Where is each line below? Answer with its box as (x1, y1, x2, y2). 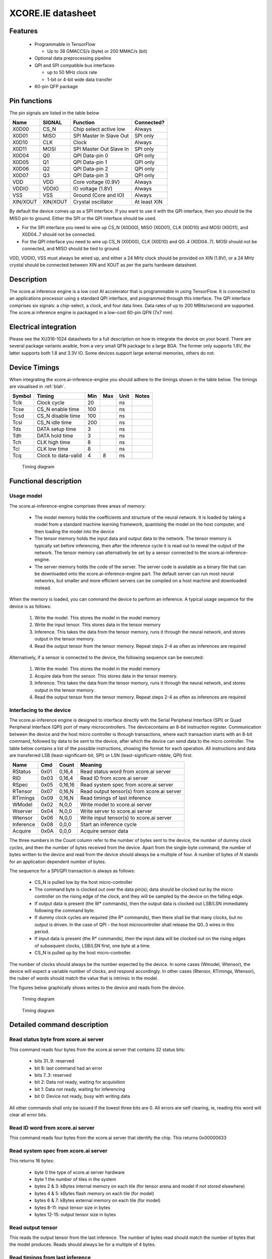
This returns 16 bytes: (9, 1158, 54, 1164)
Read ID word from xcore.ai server (9, 1124, 95, 1131)
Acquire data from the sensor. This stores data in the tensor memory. (34, 673, 178, 679)
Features (9, 27, 38, 35)
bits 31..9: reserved (34, 1058, 75, 1064)
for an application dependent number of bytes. (9, 859, 106, 865)
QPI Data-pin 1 (73, 159, 107, 166)
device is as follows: (9, 603, 51, 609)
